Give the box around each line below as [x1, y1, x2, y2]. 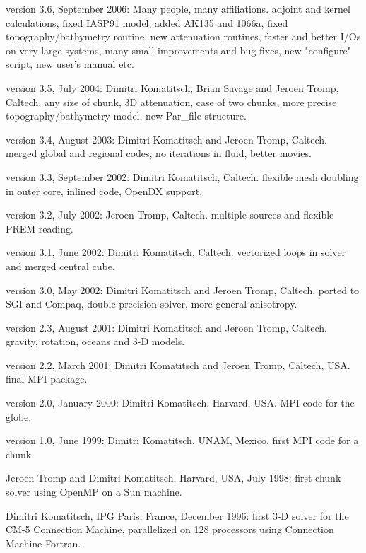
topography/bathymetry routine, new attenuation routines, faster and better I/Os [6, 29, 361, 44]
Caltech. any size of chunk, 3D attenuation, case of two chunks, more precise [6, 94, 337, 109]
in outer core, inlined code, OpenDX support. [6, 183, 203, 198]
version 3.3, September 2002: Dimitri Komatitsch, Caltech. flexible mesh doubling [6, 169, 359, 184]
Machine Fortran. [6, 535, 81, 550]
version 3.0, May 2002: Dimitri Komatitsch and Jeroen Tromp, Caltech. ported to [6, 282, 360, 297]
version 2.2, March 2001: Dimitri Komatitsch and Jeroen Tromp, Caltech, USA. [6, 357, 350, 372]
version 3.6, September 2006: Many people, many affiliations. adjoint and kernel [6, 1, 350, 16]
